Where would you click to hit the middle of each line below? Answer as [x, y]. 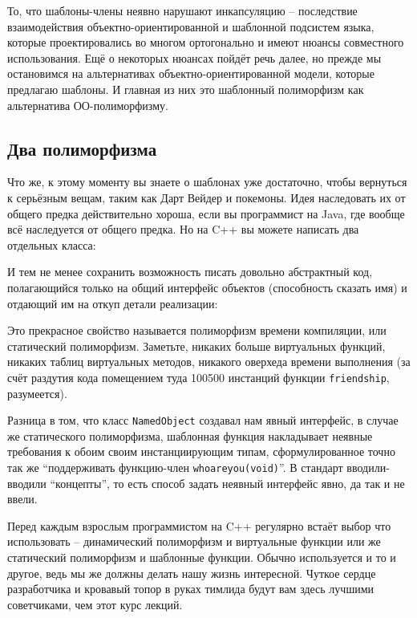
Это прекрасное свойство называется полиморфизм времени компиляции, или [197, 330]
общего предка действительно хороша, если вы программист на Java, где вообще [206, 213]
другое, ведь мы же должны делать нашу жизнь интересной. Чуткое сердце [192, 573]
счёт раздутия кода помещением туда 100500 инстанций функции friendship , [198, 377]
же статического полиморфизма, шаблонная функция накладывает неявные [190, 435]
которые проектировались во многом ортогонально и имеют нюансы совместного [206, 42]
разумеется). [37, 393]
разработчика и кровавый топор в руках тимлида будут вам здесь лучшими [191, 589]
